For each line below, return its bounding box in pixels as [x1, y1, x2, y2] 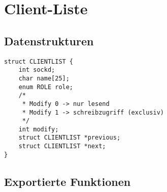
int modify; [18, 125, 59, 133]
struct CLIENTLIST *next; [18, 143, 106, 150]
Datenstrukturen [4, 33, 94, 48]
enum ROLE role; [18, 83, 74, 91]
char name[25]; [18, 74, 70, 82]
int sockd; [18, 66, 55, 74]
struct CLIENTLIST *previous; [18, 134, 121, 142]
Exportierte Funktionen [4, 173, 131, 189]
